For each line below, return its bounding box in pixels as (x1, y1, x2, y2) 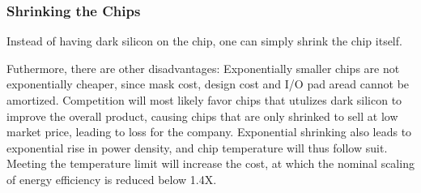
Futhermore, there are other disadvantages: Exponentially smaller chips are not (6, 59, 400, 76)
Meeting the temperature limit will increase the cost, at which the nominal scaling (6, 155, 415, 172)
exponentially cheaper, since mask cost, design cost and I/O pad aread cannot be (6, 75, 410, 92)
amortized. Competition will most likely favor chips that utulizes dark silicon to (6, 92, 402, 108)
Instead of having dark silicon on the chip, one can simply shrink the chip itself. (6, 32, 402, 49)
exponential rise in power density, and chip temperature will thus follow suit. (6, 139, 388, 156)
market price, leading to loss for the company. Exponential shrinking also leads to (6, 123, 412, 140)
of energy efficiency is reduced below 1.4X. (6, 170, 217, 187)
